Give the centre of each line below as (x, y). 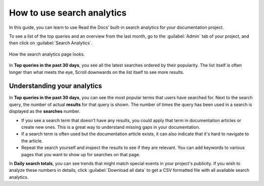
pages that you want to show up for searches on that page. (81, 154)
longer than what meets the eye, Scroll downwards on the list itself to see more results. (97, 72)
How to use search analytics (68, 13)
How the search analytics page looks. (47, 54)
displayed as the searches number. (45, 111)
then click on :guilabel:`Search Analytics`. (51, 43)
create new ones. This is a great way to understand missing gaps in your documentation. (111, 127)
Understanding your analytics (55, 86)
